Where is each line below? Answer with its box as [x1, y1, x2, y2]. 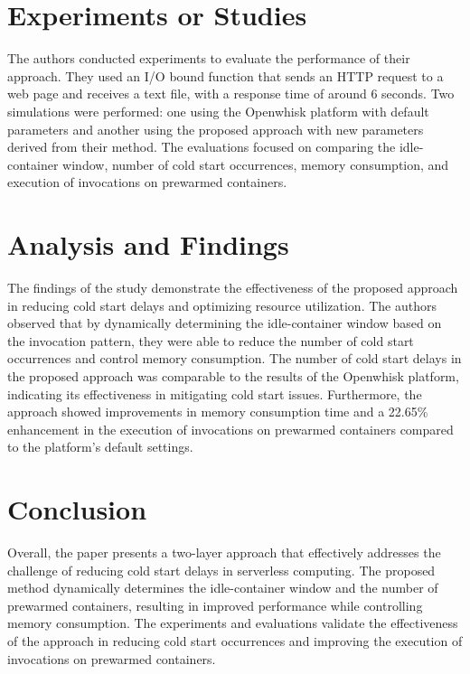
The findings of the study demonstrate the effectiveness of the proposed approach [7, 278, 458, 296]
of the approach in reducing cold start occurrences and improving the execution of [7, 632, 463, 651]
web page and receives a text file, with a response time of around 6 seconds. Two [7, 84, 455, 103]
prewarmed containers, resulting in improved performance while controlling [7, 595, 423, 614]
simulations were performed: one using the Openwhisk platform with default [7, 101, 429, 120]
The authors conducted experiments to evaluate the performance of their [7, 49, 410, 68]
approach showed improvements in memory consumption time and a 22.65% [7, 402, 428, 421]
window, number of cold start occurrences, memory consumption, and [62, 154, 449, 173]
